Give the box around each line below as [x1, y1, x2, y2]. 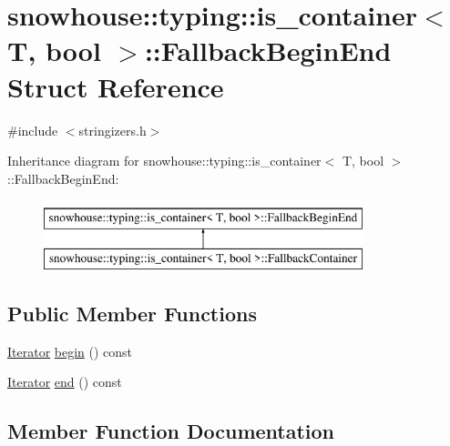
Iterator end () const [7, 372, 122, 391]
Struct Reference [7, 67, 224, 105]
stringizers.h [78, 120, 147, 139]
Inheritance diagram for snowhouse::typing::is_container [7, 151, 322, 170]
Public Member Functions [7, 299, 257, 327]
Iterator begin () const [7, 341, 133, 360]
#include [7, 120, 58, 139]
